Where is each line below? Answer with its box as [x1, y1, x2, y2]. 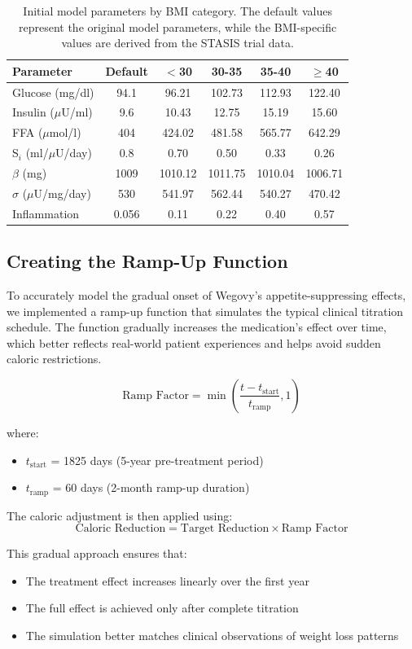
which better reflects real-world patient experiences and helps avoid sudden [7, 334, 381, 351]
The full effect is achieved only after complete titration [25, 599, 299, 616]
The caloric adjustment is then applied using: [7, 506, 233, 524]
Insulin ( [12, 103, 55, 121]
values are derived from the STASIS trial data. [61, 34, 294, 51]
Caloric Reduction [75, 523, 166, 535]
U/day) [55, 144, 92, 161]
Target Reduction [180, 523, 270, 535]
